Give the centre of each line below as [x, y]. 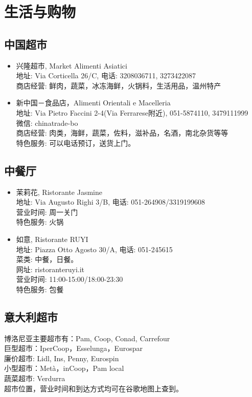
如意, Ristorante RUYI [52, 239]
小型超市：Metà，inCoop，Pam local [64, 368]
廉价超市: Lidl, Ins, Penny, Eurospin [62, 358]
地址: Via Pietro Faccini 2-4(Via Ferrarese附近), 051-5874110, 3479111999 [132, 112]
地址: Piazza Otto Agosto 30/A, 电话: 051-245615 [94, 249]
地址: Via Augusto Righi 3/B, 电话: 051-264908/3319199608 [110, 202]
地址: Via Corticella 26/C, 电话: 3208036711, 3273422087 [106, 75]
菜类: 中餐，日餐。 [47, 259]
